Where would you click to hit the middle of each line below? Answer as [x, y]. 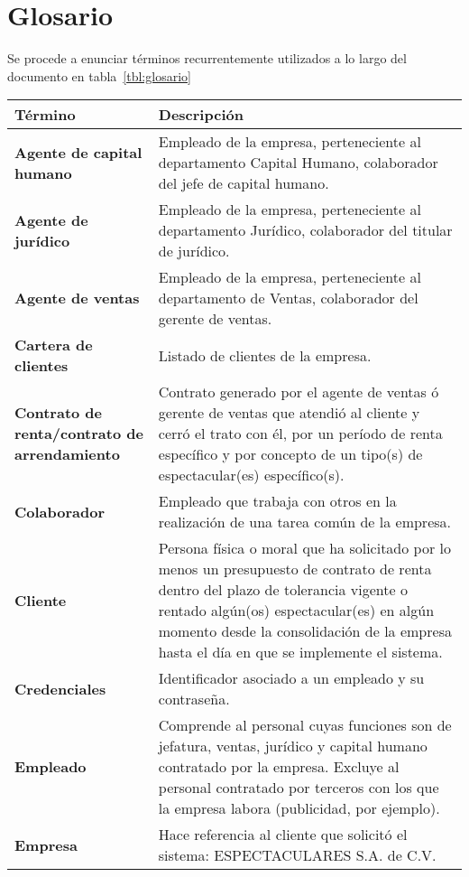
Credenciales [60, 688]
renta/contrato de [79, 434]
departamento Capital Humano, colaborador [298, 163]
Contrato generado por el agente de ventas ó [299, 392]
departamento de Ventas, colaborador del [288, 298]
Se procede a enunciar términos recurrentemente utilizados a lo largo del [207, 58]
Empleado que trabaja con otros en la [277, 501]
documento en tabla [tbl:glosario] [99, 75]
